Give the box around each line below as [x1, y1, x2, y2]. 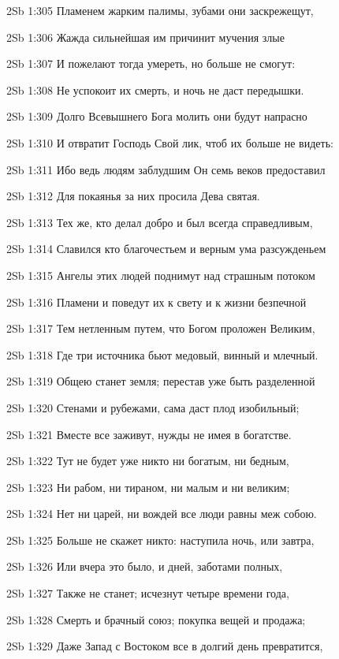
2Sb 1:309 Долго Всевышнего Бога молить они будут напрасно [6, 108, 307, 125]
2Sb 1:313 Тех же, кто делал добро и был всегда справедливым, [6, 214, 313, 230]
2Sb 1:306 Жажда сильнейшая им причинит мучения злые [6, 28, 285, 45]
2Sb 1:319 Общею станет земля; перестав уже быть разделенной [6, 373, 315, 389]
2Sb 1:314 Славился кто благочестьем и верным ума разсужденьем [6, 240, 326, 257]
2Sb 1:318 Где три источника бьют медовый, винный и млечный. [6, 346, 319, 363]
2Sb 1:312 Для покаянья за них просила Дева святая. [6, 188, 260, 204]
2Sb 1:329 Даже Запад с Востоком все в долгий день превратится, [6, 638, 323, 654]
